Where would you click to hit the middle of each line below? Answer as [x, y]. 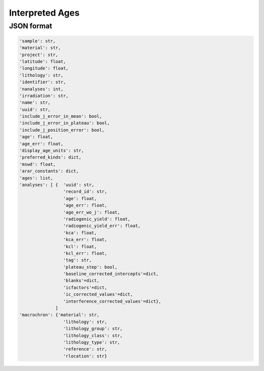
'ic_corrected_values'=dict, [98, 294]
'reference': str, [85, 349]
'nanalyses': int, [41, 89]
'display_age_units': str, [52, 151]
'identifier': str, [43, 82]
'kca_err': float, [85, 240]
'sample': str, [37, 41]
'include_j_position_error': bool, [62, 130]
